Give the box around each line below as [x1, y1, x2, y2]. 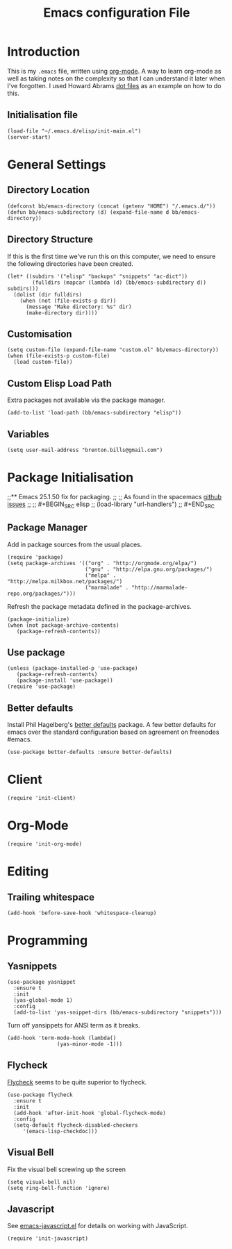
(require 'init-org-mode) [7, 841, 82, 848]
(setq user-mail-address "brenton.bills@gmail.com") [7, 446, 163, 453]
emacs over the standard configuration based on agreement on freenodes [7, 728, 219, 737]
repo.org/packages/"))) [7, 590, 76, 597]
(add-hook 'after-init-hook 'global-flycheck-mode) [13, 1109, 167, 1116]
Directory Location [7, 184, 90, 196]
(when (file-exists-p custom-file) [7, 353, 110, 360]
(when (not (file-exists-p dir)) [19, 297, 117, 304]
